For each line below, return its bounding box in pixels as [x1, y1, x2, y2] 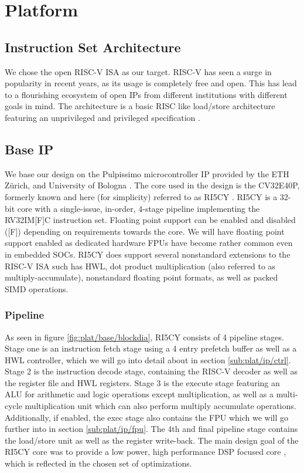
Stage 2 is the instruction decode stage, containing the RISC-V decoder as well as [5, 365, 298, 377]
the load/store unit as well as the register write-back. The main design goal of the [5, 434, 299, 446]
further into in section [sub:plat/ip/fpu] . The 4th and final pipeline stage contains [5, 423, 298, 435]
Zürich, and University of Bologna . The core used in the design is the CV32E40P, [5, 179, 300, 191]
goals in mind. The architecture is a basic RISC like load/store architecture [5, 100, 275, 112]
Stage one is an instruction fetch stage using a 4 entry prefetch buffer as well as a [5, 342, 297, 354]
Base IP [5, 140, 54, 158]
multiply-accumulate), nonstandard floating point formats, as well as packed [5, 271, 278, 283]
